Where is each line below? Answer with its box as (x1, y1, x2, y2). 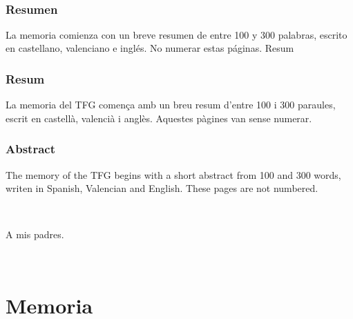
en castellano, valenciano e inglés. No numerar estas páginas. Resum (6, 41, 294, 55)
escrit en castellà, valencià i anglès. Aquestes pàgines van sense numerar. (6, 110, 312, 125)
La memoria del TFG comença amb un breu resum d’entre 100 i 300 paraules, (6, 97, 336, 112)
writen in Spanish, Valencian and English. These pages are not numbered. (6, 181, 318, 195)
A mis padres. (6, 227, 64, 242)
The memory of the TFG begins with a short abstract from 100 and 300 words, (6, 167, 341, 182)
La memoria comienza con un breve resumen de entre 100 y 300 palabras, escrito (6, 27, 347, 41)
